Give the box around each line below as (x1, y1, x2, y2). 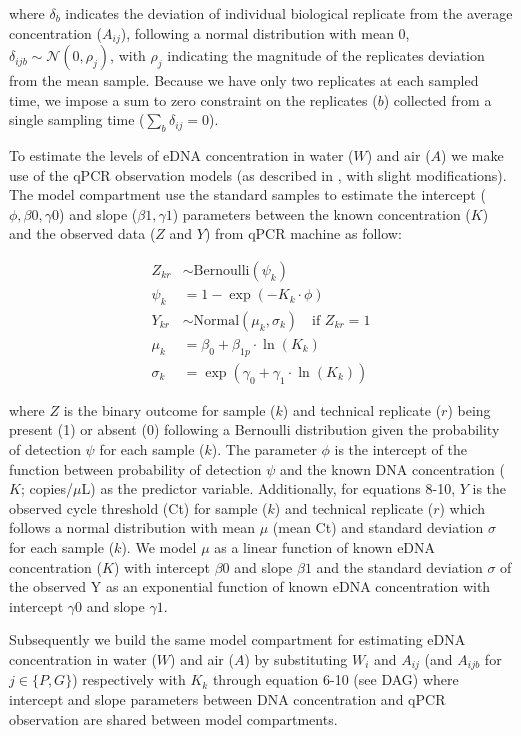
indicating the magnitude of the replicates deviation (167, 45, 485, 66)
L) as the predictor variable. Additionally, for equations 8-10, (81, 478, 456, 499)
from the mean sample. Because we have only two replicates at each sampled (9, 70, 479, 91)
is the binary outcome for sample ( (63, 399, 276, 420)
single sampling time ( (9, 109, 145, 130)
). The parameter (211, 438, 317, 459)
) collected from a (383, 89, 492, 110)
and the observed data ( (9, 223, 156, 244)
